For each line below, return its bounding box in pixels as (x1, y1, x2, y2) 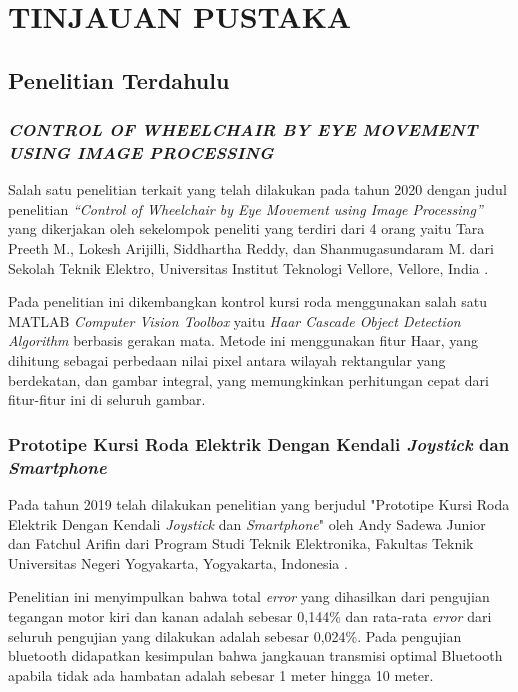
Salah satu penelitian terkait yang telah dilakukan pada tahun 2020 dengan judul (8, 179, 507, 200)
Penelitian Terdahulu (8, 64, 230, 95)
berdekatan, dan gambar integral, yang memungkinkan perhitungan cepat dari (8, 369, 489, 390)
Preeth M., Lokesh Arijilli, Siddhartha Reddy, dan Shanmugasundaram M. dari (8, 238, 494, 259)
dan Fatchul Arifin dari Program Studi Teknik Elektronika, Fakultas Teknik (8, 533, 474, 554)
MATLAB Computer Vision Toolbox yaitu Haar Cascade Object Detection (8, 310, 461, 331)
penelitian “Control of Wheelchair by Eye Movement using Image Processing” (8, 198, 483, 219)
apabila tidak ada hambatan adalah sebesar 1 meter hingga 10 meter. (8, 664, 434, 685)
